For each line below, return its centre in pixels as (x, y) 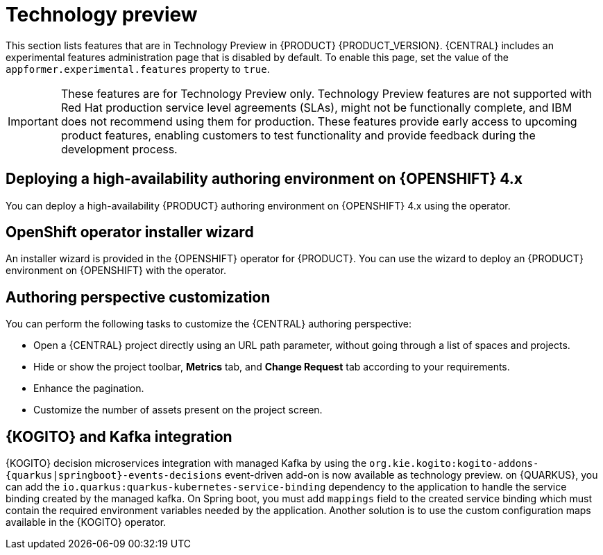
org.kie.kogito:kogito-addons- (454, 464)
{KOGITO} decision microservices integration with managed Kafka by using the (186, 463)
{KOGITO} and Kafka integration (119, 436)
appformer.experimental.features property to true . (138, 69)
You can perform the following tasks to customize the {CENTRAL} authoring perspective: (209, 324)
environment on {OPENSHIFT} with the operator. (116, 271)
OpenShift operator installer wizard (130, 232)
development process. (119, 149)
